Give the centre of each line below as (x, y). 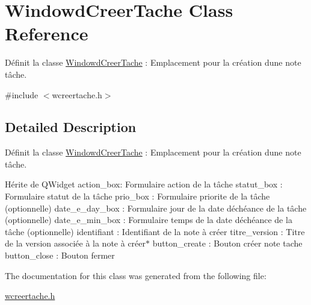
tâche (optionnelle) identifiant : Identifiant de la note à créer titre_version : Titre (155, 231)
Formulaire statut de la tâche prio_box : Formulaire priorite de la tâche (137, 196)
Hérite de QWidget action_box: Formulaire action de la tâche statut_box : (144, 184)
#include (22, 94)
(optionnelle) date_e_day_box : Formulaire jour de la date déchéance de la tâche (156, 208)
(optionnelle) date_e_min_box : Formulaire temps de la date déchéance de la (149, 220)
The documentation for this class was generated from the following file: (136, 275)
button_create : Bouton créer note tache (227, 243)
